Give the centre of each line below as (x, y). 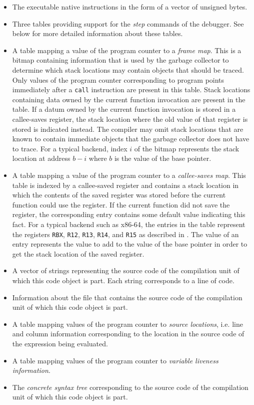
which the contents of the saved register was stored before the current (119, 195)
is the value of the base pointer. (163, 158)
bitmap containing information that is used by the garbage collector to (120, 60)
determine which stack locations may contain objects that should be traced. (128, 69)
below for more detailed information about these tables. (97, 33)
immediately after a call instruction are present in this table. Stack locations (131, 89)
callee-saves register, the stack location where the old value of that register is (130, 119)
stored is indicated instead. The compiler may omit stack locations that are (128, 129)
